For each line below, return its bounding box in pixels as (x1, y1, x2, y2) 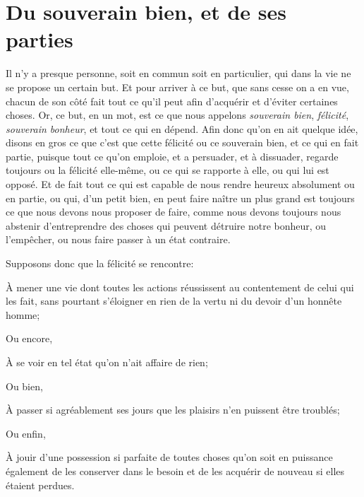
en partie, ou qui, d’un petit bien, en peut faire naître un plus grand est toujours (6, 190, 355, 205)
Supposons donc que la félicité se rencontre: (6, 256, 194, 271)
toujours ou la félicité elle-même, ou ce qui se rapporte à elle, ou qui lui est (6, 163, 329, 177)
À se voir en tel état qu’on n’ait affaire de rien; (6, 355, 208, 369)
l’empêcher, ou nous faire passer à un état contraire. (6, 232, 231, 247)
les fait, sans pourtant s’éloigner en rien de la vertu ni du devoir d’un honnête (6, 293, 342, 308)
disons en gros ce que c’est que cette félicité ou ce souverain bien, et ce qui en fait (6, 135, 359, 150)
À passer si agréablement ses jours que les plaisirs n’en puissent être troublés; (6, 402, 340, 417)
